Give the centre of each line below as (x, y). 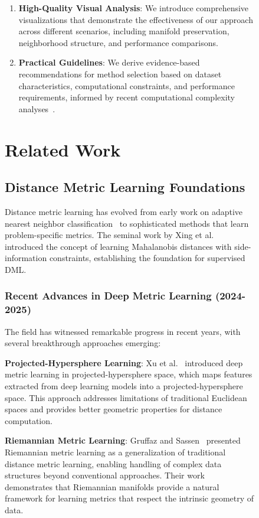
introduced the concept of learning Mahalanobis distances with (118, 246)
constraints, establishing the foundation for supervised (147, 258)
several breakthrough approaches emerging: (83, 343)
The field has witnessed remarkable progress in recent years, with (123, 331)
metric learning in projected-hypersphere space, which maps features (129, 374)
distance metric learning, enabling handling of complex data (113, 463)
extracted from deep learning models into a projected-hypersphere (124, 386)
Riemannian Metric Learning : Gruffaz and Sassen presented (123, 440)
